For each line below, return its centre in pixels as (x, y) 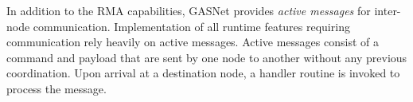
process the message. (56, 88)
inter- (388, 10)
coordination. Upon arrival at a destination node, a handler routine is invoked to (203, 73)
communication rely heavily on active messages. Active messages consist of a (193, 42)
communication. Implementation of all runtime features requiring (191, 26)
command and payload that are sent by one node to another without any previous (207, 57)
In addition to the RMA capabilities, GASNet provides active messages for (189, 10)
